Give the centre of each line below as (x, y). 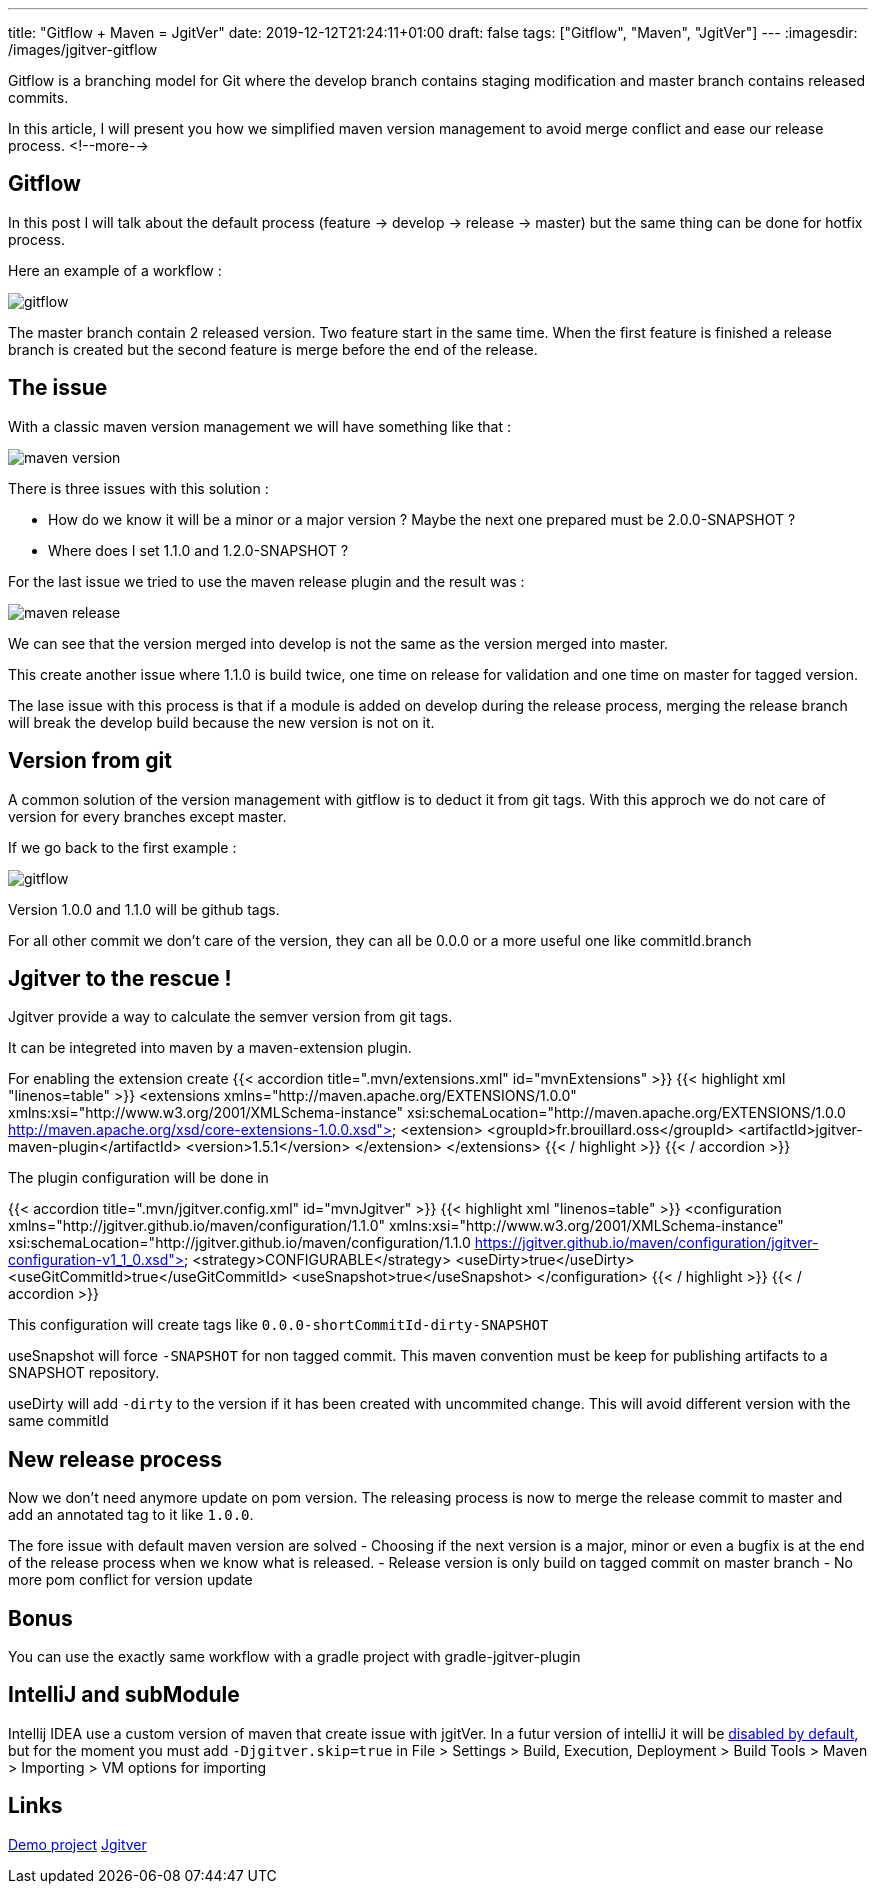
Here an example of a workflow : (115, 270)
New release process (115, 1459)
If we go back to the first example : (122, 847)
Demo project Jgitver (77, 1844)
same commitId (58, 1421)
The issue (58, 388)
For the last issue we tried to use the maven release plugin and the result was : (266, 581)
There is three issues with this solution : (138, 488)
